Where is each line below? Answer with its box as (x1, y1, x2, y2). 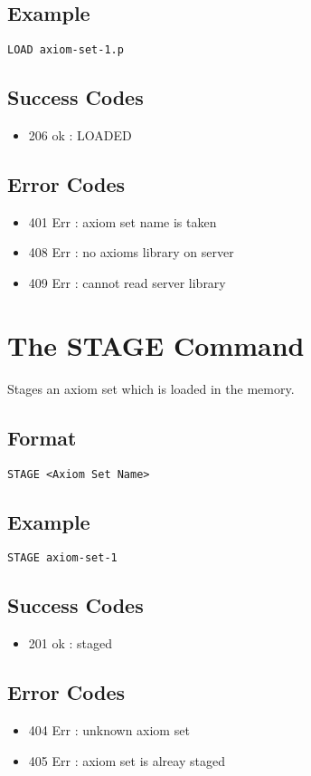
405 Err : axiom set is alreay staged (28, 751, 225, 770)
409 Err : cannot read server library (28, 273, 226, 292)
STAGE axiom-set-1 (7, 551, 118, 565)
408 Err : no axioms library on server (28, 243, 234, 262)
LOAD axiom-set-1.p (7, 43, 124, 57)
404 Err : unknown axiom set (28, 721, 190, 740)
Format (7, 423, 77, 451)
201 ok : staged (28, 634, 113, 653)
